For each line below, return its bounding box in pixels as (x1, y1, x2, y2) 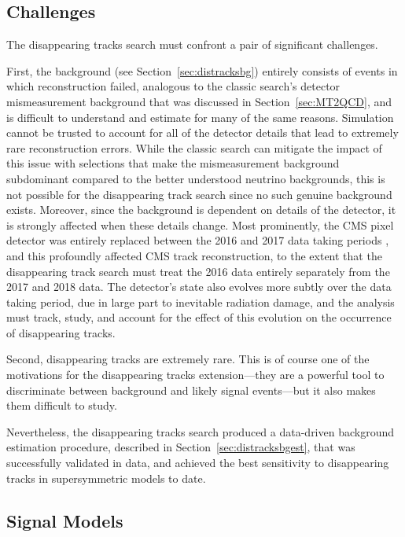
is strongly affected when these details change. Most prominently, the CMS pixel (6, 216, 394, 233)
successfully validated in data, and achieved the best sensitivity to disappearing (6, 454, 389, 471)
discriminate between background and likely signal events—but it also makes (6, 381, 376, 398)
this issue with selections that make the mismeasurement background (6, 155, 340, 171)
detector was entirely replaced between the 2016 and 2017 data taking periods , (6, 232, 389, 248)
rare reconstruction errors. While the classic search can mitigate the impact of (6, 139, 382, 156)
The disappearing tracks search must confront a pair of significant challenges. (6, 36, 378, 53)
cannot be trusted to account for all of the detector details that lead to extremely (6, 124, 399, 141)
